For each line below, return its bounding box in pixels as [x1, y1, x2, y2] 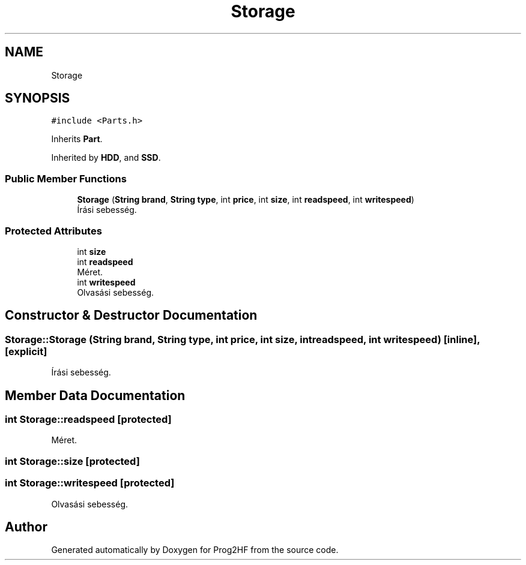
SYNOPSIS [5, 91, 70, 106]
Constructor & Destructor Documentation [5, 308, 258, 323]
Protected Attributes [5, 224, 102, 237]
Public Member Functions [5, 172, 127, 185]
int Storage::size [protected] [5, 455, 140, 467]
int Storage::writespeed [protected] [5, 477, 175, 489]
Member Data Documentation [5, 387, 186, 403]
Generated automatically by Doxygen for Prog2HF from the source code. [51, 545, 339, 555]
